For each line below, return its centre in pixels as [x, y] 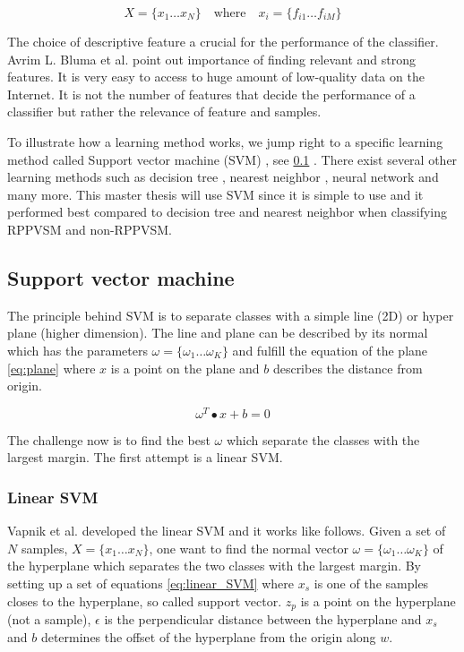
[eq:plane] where [52, 368]
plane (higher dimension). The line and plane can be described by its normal [218, 333]
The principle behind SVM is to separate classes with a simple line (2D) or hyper [231, 315]
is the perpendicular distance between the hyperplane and [263, 619]
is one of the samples [371, 583]
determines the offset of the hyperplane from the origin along [208, 636]
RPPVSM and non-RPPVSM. [90, 229]
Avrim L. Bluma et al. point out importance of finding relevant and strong [212, 59]
